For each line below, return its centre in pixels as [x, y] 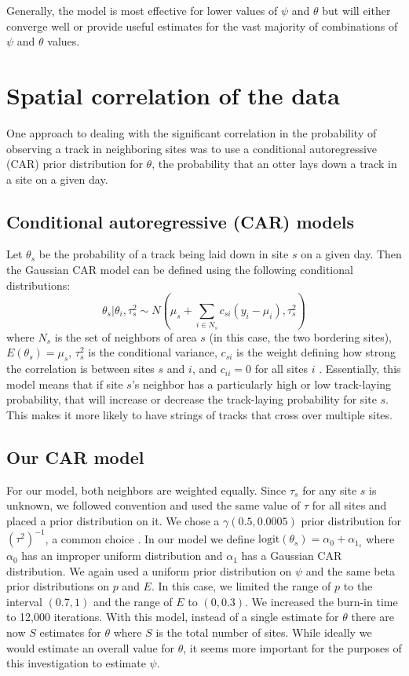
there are [372, 617]
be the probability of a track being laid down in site [164, 254]
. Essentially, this [360, 369]
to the [358, 586]
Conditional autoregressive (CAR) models [181, 221]
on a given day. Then [351, 254]
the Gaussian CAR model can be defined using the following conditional [180, 270]
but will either [356, 10]
